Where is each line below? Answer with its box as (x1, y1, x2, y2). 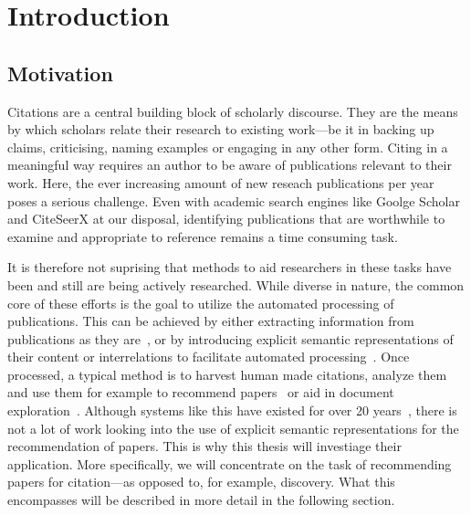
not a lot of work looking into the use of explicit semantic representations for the (7, 418, 459, 437)
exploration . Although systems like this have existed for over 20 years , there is (7, 401, 457, 420)
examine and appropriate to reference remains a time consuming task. (7, 226, 398, 246)
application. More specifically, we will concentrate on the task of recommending (7, 454, 452, 473)
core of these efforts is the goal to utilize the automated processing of (7, 293, 394, 312)
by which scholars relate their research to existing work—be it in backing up (7, 120, 434, 139)
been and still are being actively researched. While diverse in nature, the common (7, 275, 465, 294)
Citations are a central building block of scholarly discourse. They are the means (7, 101, 458, 121)
